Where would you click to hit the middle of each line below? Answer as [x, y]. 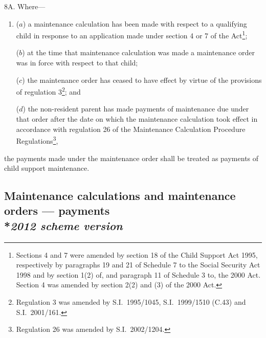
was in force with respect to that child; [77, 63]
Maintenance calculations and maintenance [120, 196]
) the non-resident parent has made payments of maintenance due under [136, 109]
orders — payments [57, 210]
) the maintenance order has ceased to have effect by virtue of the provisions [142, 80]
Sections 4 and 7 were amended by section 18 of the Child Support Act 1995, [137, 254]
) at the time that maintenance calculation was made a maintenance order [138, 52]
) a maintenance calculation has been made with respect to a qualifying [135, 23]
